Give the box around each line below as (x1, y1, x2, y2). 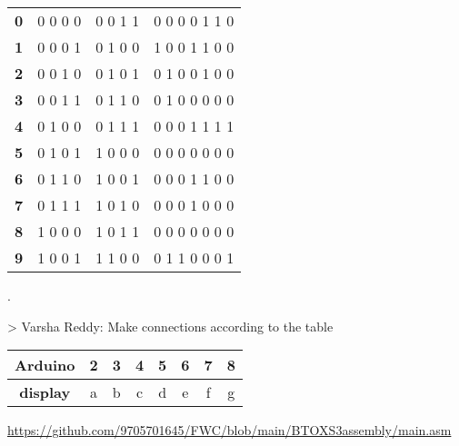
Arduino (15, 354, 75, 376)
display (19, 382, 71, 403)
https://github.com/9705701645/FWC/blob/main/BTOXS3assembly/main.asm (7, 421, 452, 440)
